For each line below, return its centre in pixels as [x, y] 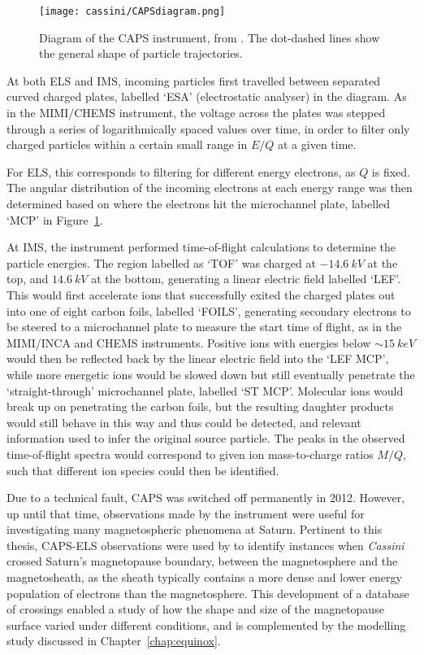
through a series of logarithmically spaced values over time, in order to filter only [208, 128]
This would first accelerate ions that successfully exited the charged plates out [201, 294]
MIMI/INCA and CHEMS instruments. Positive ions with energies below [189, 342]
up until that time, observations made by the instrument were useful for [186, 513]
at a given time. [317, 144]
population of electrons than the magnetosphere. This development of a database [208, 593]
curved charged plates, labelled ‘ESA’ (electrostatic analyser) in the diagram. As [207, 96]
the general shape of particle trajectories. [141, 53]
